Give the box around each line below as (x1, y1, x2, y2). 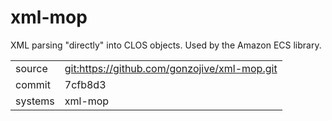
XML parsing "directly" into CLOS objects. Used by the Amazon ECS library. (10, 39, 322, 51)
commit (15, 77, 51, 91)
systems (15, 94, 55, 108)
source (15, 61, 48, 75)
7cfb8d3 (64, 77, 107, 91)
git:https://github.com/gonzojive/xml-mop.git (64, 61, 278, 75)
